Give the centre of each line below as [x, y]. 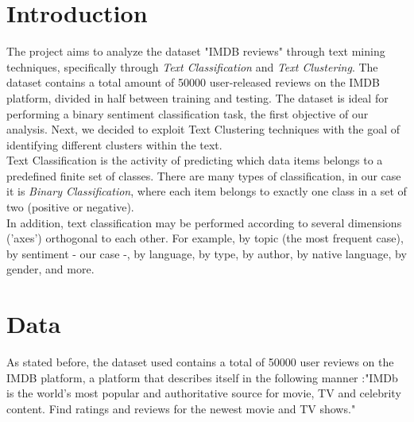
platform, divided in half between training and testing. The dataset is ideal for [197, 97]
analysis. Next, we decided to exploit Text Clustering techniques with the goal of [203, 129]
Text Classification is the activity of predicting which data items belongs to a [195, 160]
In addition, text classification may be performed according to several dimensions [204, 222]
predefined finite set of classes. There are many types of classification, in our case [204, 175]
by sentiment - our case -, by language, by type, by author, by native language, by [207, 253]
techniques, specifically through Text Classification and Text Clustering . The [192, 66]
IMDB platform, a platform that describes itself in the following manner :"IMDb [202, 377]
